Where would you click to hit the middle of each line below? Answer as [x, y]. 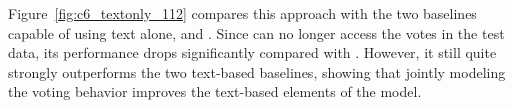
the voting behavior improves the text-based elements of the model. [215, 91]
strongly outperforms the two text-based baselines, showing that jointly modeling [257, 71]
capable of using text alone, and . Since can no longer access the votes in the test [256, 32]
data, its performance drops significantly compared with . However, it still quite [252, 52]
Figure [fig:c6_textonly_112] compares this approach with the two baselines [242, 13]
